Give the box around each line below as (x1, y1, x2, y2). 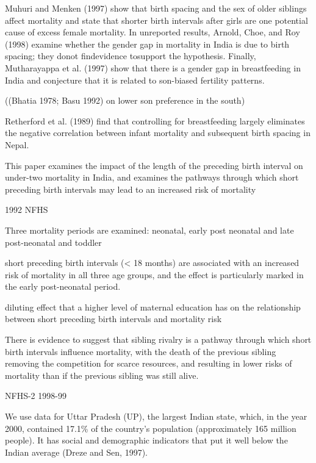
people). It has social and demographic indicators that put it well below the (5, 434, 288, 447)
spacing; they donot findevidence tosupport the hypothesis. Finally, (5, 49, 256, 62)
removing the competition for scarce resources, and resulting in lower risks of (5, 357, 292, 370)
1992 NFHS (5, 203, 48, 216)
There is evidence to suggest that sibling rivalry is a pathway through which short (5, 333, 312, 346)
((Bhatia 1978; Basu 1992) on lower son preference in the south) (5, 94, 245, 107)
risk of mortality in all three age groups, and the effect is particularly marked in (5, 268, 304, 281)
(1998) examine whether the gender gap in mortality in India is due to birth (5, 37, 290, 50)
